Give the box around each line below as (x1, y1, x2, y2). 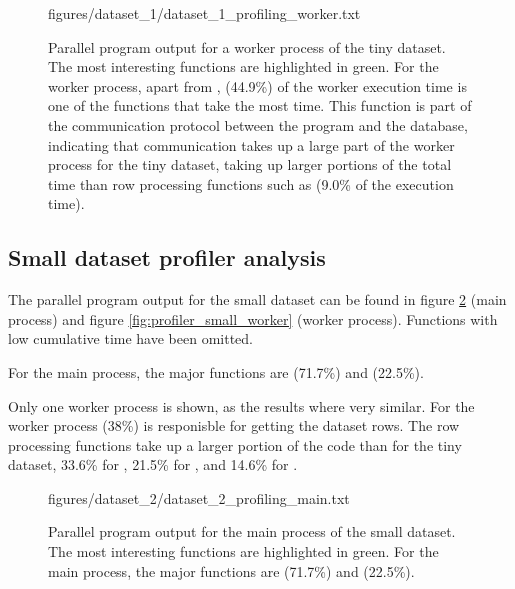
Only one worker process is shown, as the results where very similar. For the (8, 395, 475, 416)
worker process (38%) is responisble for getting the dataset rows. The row (8, 415, 460, 436)
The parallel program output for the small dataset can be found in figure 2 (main (8, 289, 507, 310)
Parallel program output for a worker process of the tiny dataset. (48, 36, 446, 57)
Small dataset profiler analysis (8, 242, 326, 273)
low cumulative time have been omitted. (8, 328, 253, 349)
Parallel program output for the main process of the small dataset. (48, 521, 456, 542)
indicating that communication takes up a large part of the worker (48, 134, 455, 155)
